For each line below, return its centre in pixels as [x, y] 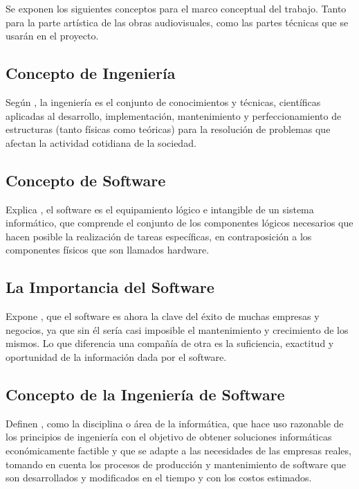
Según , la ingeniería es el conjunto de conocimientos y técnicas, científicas [163, 101]
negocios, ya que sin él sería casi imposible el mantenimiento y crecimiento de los [177, 329]
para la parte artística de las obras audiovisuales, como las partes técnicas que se [177, 22]
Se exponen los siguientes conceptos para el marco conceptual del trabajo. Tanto [176, 8]
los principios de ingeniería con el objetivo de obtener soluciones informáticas [169, 437]
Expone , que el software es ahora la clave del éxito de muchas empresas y [163, 316]
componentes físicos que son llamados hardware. [108, 250]
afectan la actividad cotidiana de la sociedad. [101, 142]
